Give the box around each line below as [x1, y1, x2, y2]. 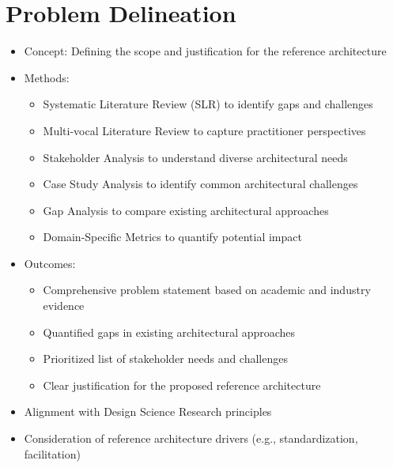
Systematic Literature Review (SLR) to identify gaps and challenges [43, 96, 373, 112]
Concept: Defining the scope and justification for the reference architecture [24, 43, 387, 59]
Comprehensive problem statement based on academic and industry [43, 281, 371, 298]
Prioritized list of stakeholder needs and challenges [43, 350, 288, 367]
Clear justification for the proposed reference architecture [43, 376, 321, 393]
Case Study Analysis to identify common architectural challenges [43, 175, 358, 192]
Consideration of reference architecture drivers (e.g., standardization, [24, 430, 358, 447]
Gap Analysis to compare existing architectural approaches [43, 202, 329, 218]
